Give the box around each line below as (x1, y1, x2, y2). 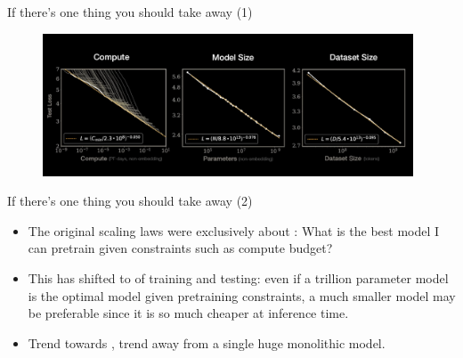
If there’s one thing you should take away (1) (7, 3, 253, 20)
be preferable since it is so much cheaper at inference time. (28, 304, 349, 322)
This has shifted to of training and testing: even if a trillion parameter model (28, 268, 449, 287)
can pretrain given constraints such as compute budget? (28, 239, 333, 257)
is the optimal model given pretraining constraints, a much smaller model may (28, 286, 456, 305)
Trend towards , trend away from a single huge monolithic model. (28, 333, 386, 352)
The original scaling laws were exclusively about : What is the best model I (28, 221, 440, 240)
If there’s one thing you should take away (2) (7, 191, 253, 210)
